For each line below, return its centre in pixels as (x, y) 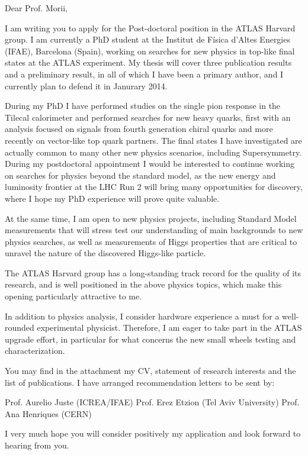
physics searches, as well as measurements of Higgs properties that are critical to (151, 241)
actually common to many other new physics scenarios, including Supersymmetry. (153, 152)
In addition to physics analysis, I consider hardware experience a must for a (142, 316)
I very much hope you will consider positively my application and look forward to (153, 433)
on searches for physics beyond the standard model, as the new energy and (140, 175)
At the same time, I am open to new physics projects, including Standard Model (151, 218)
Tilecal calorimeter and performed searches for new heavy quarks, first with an (148, 117)
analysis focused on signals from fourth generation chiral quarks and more (139, 129)
